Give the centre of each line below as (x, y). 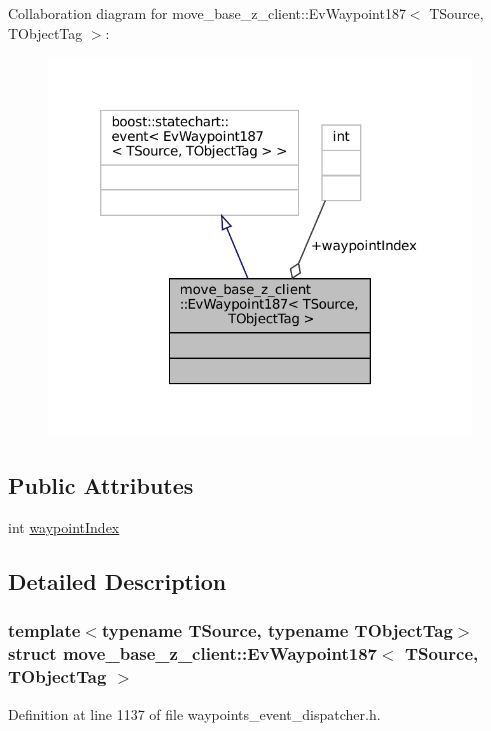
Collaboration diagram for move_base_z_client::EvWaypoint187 (207, 13)
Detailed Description (117, 581)
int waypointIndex (64, 527)
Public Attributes (101, 485)
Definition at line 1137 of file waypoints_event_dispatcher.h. (194, 713)
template (44, 630)
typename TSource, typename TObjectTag (277, 630)
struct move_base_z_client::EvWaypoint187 (193, 653)
